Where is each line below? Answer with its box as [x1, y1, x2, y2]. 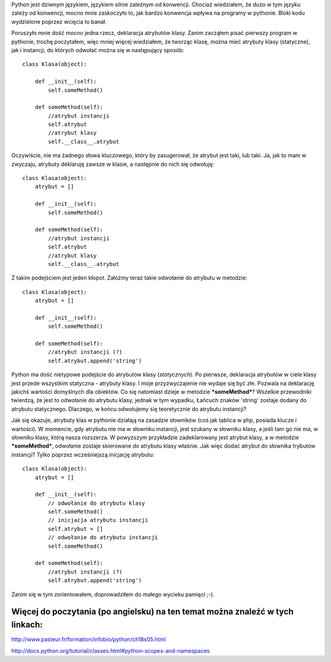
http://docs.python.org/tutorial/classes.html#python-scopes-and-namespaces [11, 647, 210, 654]
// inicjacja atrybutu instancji [48, 516, 148, 524]
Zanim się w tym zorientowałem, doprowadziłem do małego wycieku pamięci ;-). [11, 590, 215, 598]
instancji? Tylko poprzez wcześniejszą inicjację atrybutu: [11, 451, 154, 458]
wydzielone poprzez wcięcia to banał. [11, 18, 107, 25]
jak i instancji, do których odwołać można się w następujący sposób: [11, 46, 185, 53]
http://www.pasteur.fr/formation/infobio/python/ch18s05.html [11, 636, 166, 643]
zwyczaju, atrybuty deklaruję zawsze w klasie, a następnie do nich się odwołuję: [11, 160, 215, 168]
